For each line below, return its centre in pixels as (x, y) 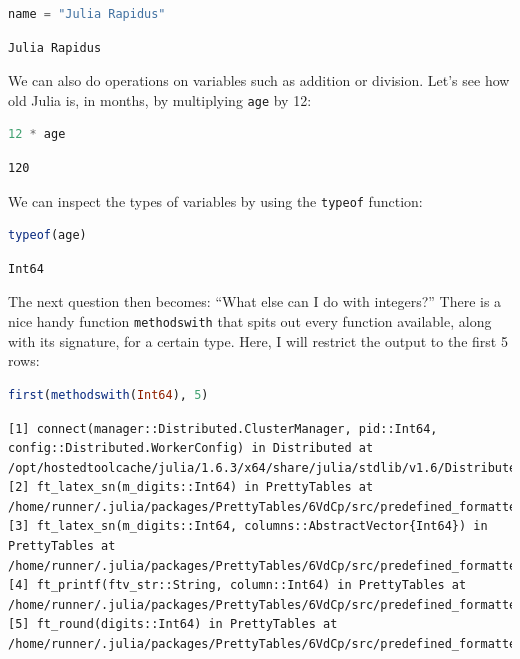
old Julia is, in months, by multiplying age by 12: (160, 99)
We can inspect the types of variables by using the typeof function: (215, 200)
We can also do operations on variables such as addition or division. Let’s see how (259, 80)
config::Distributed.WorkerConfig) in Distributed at (191, 448)
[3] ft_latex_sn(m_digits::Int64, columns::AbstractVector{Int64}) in (248, 526)
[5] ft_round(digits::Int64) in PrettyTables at (173, 624)
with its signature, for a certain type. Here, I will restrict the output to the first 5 (258, 340)
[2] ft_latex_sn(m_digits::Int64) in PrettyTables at (191, 487)
